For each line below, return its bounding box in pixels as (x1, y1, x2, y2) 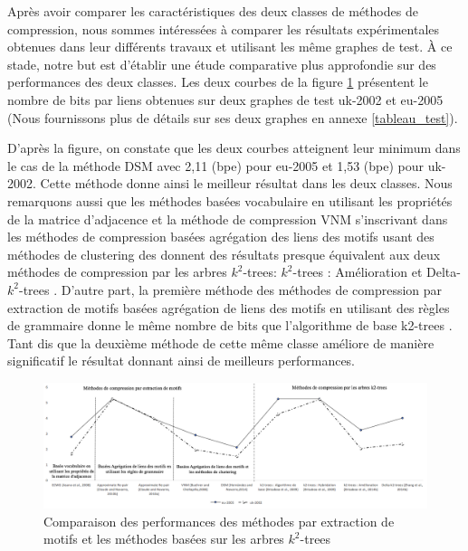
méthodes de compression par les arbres (7, 262, 227, 281)
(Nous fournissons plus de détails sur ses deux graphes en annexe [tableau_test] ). (7, 108, 458, 127)
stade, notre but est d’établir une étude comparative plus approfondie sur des (7, 54, 436, 73)
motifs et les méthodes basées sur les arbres (43, 529, 284, 548)
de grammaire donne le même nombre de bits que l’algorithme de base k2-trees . (7, 316, 453, 335)
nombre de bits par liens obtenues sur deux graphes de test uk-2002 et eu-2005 (7, 90, 444, 109)
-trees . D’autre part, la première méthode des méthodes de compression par (18, 280, 443, 299)
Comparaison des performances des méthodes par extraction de (43, 511, 395, 530)
